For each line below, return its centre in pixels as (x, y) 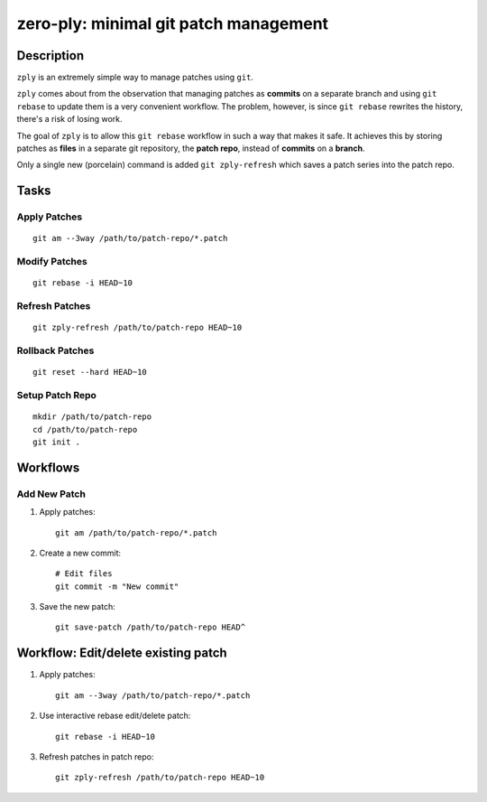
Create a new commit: (80, 553)
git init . (57, 442)
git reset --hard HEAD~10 (90, 372)
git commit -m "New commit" (117, 586)
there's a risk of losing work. (69, 119)
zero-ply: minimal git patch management (173, 23)
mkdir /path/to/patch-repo (92, 417)
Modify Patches (52, 262)
